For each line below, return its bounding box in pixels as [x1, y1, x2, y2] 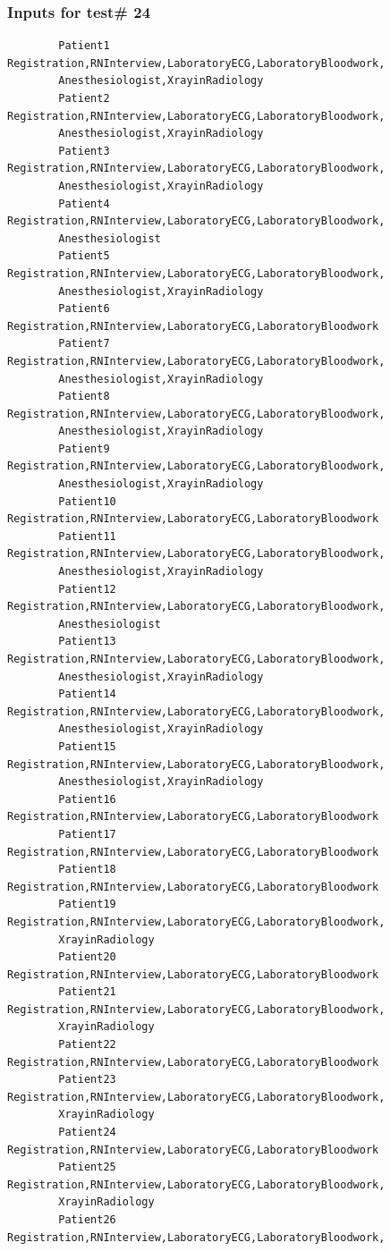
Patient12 [58, 582, 116, 596]
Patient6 [58, 302, 110, 316]
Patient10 [58, 494, 116, 508]
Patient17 [58, 827, 116, 841]
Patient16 [58, 792, 116, 806]
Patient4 [58, 197, 110, 210]
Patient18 [58, 863, 116, 876]
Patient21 [58, 985, 116, 999]
